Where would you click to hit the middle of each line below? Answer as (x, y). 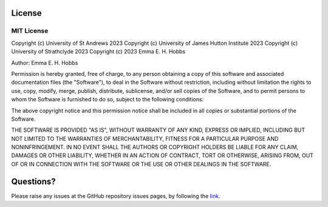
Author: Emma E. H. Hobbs (45, 63)
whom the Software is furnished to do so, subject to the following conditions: (108, 100)
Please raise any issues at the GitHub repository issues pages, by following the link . (116, 196)
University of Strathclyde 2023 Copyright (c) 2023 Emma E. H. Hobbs (98, 52)
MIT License (30, 31)
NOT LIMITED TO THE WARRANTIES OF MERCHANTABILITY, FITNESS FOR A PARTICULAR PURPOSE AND (145, 138)
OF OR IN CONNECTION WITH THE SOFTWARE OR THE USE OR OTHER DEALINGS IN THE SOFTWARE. (141, 164)
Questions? (33, 181)
